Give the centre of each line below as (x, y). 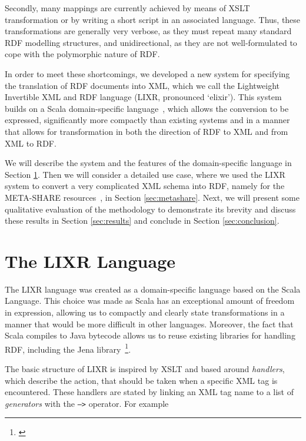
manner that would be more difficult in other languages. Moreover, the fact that (149, 324)
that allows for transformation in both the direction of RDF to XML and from (147, 131)
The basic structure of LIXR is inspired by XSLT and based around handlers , (145, 369)
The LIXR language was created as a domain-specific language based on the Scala (153, 289)
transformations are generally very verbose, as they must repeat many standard (148, 31)
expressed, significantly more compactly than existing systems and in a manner (147, 120)
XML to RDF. (31, 143)
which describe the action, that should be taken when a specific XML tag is (141, 380)
